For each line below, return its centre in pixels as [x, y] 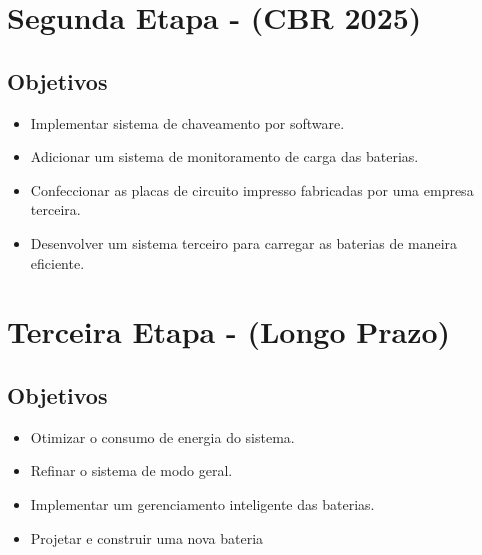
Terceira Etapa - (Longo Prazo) [229, 331]
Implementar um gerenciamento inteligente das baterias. [202, 503]
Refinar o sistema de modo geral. [131, 470]
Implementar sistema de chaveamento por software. [187, 122]
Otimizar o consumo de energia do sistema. [162, 436]
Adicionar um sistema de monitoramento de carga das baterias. [224, 156]
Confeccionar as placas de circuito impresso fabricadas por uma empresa [252, 189]
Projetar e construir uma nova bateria [147, 537]
